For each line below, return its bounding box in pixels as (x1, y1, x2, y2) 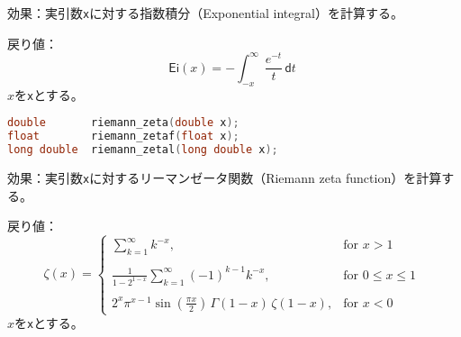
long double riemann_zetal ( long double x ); (7, 143, 278, 156)
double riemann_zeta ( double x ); (7, 116, 240, 130)
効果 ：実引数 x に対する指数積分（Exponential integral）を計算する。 (7, 4, 403, 22)
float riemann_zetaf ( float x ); (7, 130, 240, 143)
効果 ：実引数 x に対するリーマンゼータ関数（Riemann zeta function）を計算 (7, 168, 442, 187)
